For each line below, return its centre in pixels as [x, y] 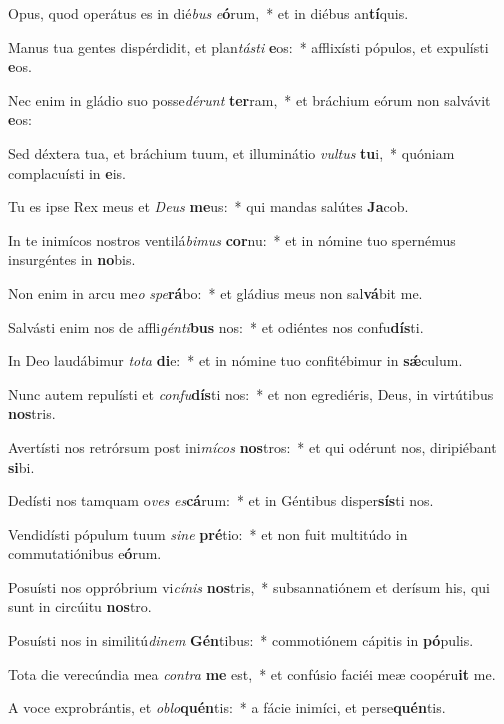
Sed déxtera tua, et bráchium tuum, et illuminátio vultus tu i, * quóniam [231, 152]
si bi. [21, 466]
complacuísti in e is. [67, 172]
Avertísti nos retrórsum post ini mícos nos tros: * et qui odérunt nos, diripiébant [252, 446]
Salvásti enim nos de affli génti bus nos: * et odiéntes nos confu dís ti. [216, 326]
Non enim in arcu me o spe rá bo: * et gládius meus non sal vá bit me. [215, 292]
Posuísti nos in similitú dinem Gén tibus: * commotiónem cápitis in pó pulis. [241, 640]
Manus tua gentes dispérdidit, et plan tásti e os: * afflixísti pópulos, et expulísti [248, 46]
